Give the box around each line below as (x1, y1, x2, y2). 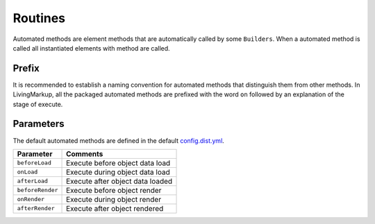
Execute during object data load (66, 167, 170, 177)
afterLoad (17, 178, 49, 185)
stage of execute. (12, 100, 63, 108)
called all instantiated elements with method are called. (12, 44, 170, 52)
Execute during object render (66, 194, 162, 204)
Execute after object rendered (66, 203, 164, 213)
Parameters (12, 118, 65, 130)
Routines (12, 10, 66, 26)
